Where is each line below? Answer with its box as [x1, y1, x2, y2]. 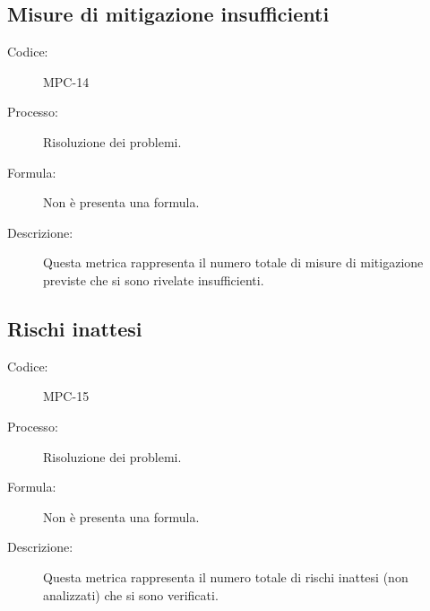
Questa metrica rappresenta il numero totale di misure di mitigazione [43, 253, 424, 272]
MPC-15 [43, 387, 90, 406]
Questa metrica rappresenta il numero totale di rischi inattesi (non [43, 567, 408, 586]
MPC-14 [43, 72, 90, 91]
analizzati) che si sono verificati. [43, 585, 219, 604]
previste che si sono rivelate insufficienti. [43, 270, 264, 289]
